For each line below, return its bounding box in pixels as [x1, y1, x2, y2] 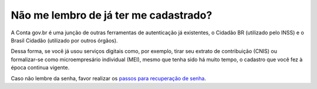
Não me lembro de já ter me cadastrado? [11, 9, 213, 22]
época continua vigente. [11, 64, 70, 71]
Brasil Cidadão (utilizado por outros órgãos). [11, 37, 118, 44]
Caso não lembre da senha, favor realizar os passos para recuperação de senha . [11, 74, 207, 81]
